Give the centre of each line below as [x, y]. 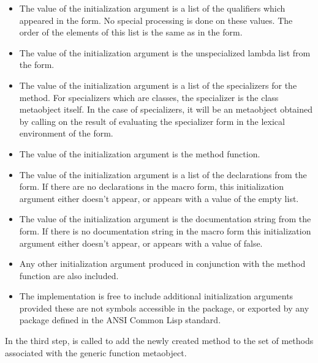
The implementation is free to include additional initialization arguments [156, 296]
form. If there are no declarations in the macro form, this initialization [152, 186]
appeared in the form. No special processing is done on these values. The [156, 20]
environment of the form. [66, 133]
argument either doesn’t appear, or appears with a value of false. [141, 243]
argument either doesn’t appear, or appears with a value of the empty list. [159, 198]
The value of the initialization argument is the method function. [140, 153]
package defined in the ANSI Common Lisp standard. [120, 320]
